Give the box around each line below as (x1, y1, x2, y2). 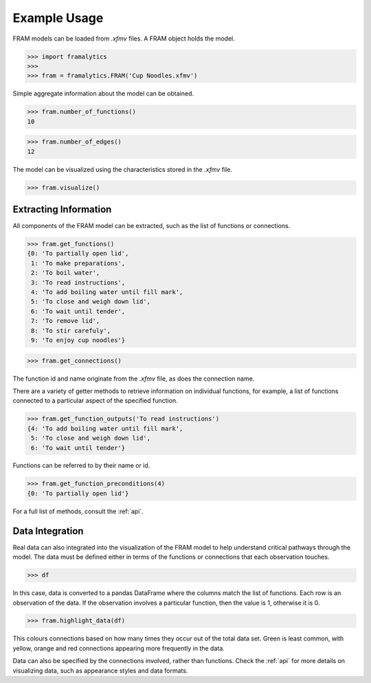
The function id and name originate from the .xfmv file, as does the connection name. (12, 374, 255, 383)
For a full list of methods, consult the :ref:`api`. (12, 507, 144, 515)
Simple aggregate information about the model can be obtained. (12, 89, 194, 98)
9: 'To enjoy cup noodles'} (31, 337, 126, 344)
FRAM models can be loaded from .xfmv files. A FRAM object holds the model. (12, 34, 235, 43)
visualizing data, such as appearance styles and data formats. (12, 667, 188, 675)
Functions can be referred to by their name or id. (12, 461, 150, 470)
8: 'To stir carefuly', (31, 326, 111, 335)
